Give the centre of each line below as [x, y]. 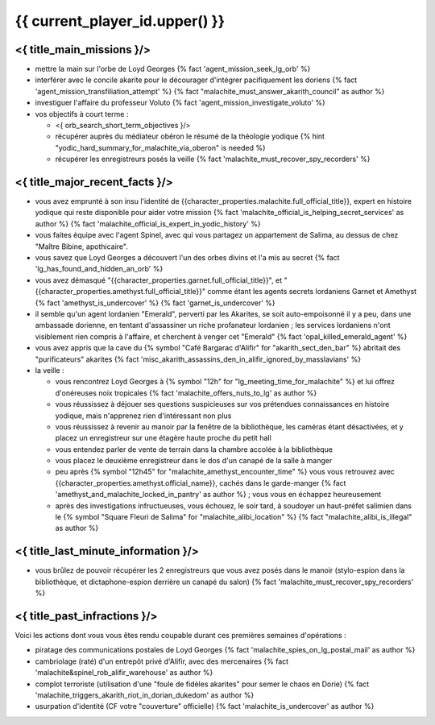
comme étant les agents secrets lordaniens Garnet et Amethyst [312, 292]
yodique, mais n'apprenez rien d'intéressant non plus [143, 416]
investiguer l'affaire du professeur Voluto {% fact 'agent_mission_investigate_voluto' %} [180, 103]
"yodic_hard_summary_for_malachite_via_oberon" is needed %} [160, 147]
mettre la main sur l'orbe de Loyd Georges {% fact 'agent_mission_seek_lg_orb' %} [173, 69]
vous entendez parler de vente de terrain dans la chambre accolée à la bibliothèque [194, 449]
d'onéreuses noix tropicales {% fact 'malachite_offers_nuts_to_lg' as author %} [186, 393]
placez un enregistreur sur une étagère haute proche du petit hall [163, 438]
